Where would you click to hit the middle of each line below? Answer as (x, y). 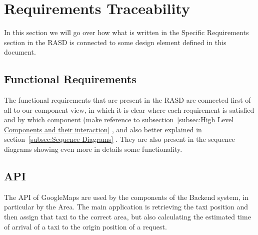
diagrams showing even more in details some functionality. (93, 149)
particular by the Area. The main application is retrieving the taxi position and (126, 207)
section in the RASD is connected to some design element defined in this (115, 42)
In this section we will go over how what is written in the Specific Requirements (126, 32)
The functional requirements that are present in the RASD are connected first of (127, 100)
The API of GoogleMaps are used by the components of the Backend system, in (126, 197)
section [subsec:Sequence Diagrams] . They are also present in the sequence (119, 139)
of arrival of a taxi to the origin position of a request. (85, 226)
